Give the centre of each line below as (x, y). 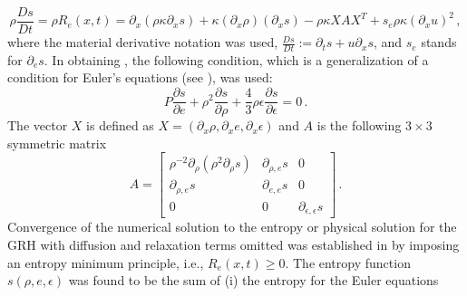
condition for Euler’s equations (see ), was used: (140, 77)
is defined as (120, 125)
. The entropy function (348, 262)
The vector (38, 125)
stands (439, 42)
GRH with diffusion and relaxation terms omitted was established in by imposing (233, 244)
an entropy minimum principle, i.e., (106, 262)
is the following (359, 125)
